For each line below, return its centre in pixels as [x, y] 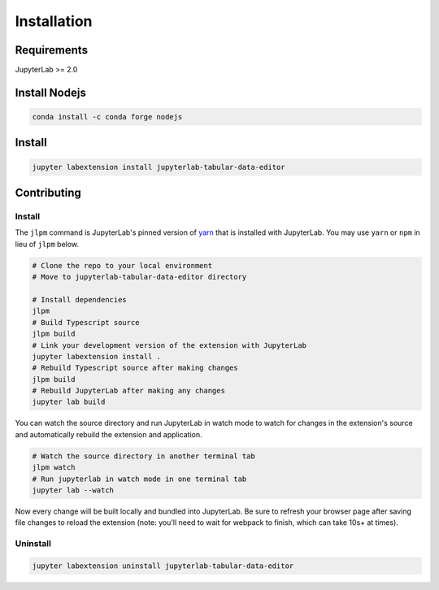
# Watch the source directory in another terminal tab [143, 456]
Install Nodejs [51, 92]
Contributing [48, 193]
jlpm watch [54, 468]
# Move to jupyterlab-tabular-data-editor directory [139, 277]
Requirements [52, 50]
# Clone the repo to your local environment [122, 265]
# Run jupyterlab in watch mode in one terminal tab [139, 479]
